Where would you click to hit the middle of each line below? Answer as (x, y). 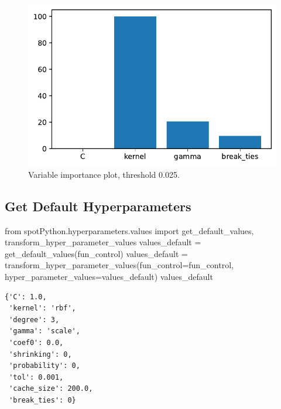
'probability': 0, (44, 366)
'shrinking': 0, (40, 354)
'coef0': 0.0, (36, 342)
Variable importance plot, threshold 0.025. (104, 174)
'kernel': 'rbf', (42, 308)
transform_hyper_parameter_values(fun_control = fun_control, (119, 265)
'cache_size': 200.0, (51, 389)
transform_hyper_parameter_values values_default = (103, 242)
